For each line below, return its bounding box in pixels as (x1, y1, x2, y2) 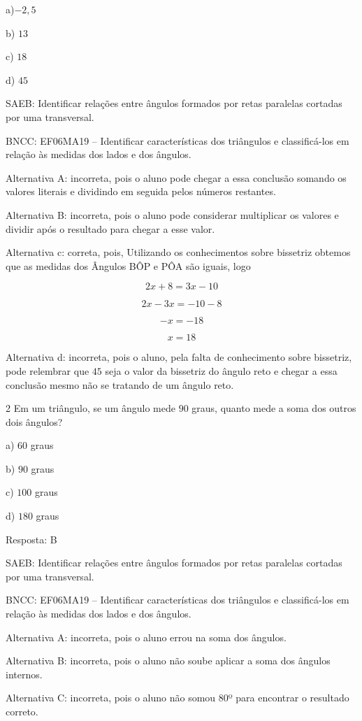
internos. (6, 666, 43, 681)
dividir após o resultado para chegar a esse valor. (6, 221, 215, 236)
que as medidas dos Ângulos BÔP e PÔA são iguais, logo (6, 258, 251, 273)
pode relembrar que (6, 363, 89, 378)
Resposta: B (6, 531, 57, 546)
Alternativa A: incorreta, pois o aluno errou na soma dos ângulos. (6, 629, 287, 644)
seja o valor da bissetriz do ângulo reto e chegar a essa (105, 363, 338, 378)
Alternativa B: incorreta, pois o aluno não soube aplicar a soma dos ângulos (6, 653, 331, 668)
